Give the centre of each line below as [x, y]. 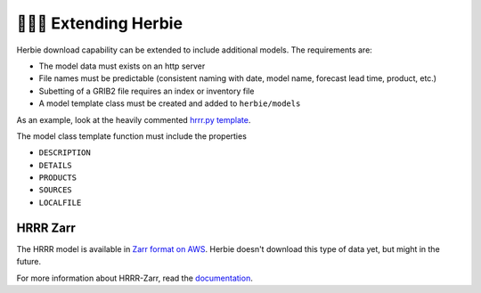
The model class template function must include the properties [131, 136]
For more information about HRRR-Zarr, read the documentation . [135, 278]
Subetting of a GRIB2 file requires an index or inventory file [147, 91]
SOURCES [56, 190]
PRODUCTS [58, 178]
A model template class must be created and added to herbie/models [170, 103]
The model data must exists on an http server [122, 66]
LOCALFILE [60, 202]
